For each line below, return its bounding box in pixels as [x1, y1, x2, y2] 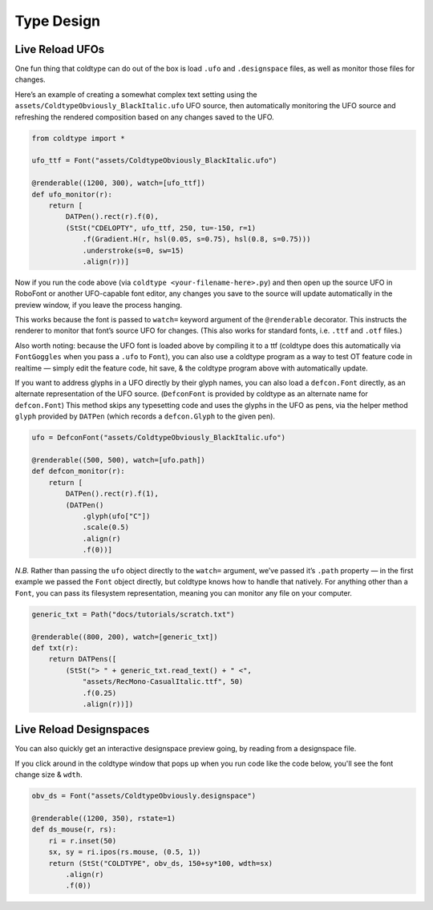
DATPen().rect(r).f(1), [65, 489, 160, 499]
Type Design [14, 12, 101, 30]
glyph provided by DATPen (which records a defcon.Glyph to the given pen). [14, 411, 276, 421]
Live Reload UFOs [14, 42, 105, 56]
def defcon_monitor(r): [31, 467, 126, 476]
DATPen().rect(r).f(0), [65, 212, 160, 221]
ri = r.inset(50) [48, 836, 117, 845]
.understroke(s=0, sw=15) [82, 245, 184, 255]
